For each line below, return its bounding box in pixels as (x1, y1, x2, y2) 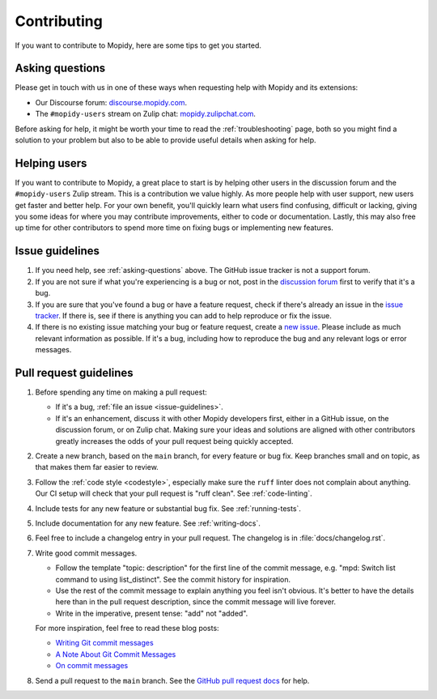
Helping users (15, 156, 87, 170)
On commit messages (55, 661, 129, 671)
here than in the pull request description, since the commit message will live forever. (55, 597, 336, 607)
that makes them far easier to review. (35, 462, 159, 472)
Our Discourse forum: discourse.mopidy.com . (35, 97, 188, 107)
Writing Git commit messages (55, 638, 154, 648)
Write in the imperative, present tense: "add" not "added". (55, 608, 248, 618)
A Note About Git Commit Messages (55, 649, 176, 659)
